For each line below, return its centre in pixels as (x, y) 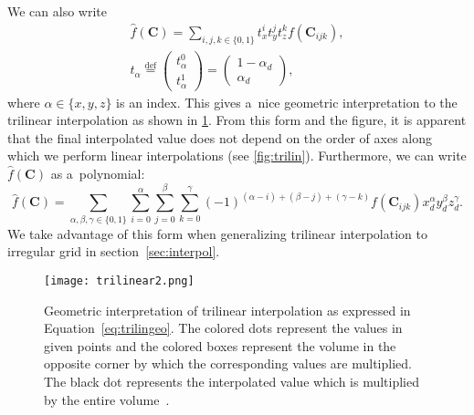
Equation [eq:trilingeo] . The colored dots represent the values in (223, 328)
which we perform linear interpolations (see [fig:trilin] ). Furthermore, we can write (237, 156)
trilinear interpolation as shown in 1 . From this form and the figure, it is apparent (237, 120)
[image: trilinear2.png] (119, 280)
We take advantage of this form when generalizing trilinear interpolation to (217, 233)
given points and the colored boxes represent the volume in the (220, 345)
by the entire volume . (107, 399)
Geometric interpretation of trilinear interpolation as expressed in (227, 310)
